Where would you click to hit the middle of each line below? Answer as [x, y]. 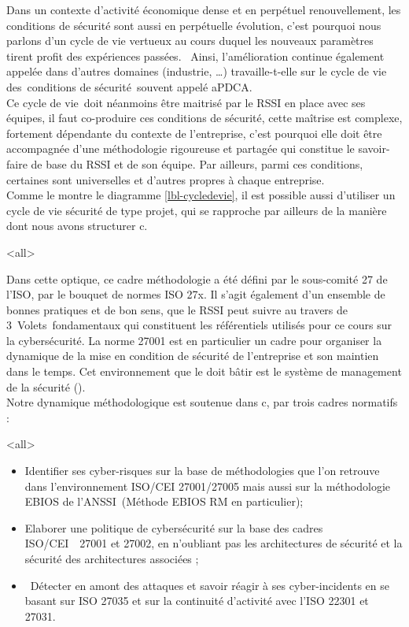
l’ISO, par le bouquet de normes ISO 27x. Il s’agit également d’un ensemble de [196, 294]
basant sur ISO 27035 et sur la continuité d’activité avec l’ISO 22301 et [197, 601]
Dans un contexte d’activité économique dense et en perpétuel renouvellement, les [204, 9]
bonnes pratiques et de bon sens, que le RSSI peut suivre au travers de [177, 309]
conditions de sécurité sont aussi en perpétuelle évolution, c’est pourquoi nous [194, 25]
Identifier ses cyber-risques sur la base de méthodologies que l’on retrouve [202, 471]
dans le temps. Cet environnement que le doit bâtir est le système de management [204, 371]
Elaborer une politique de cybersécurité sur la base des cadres [174, 527]
